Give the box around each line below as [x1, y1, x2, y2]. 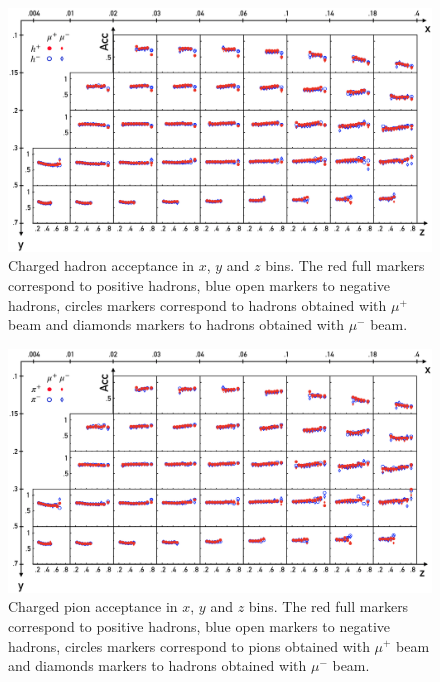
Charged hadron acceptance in [8, 255, 194, 276]
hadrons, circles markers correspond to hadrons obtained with [8, 294, 387, 315]
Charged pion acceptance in [8, 596, 178, 617]
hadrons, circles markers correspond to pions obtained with [8, 635, 370, 656]
